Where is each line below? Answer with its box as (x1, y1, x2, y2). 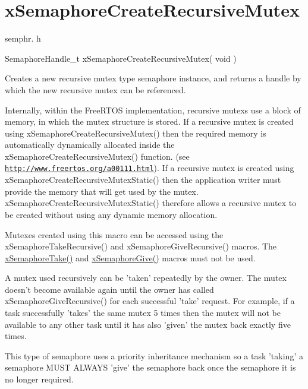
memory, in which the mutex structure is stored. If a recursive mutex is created (5, 115, 294, 128)
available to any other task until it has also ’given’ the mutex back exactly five (5, 318, 291, 330)
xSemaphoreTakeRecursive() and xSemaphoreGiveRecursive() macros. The (5, 240, 277, 252)
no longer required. (5, 373, 74, 385)
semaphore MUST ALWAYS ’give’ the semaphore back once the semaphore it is (5, 361, 296, 374)
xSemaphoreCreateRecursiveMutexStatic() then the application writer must (5, 173, 281, 186)
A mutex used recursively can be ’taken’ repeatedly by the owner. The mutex (5, 271, 287, 284)
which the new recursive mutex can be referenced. (5, 83, 186, 96)
